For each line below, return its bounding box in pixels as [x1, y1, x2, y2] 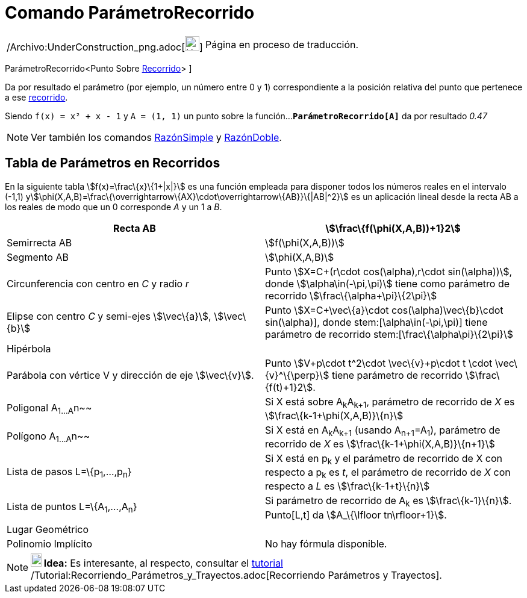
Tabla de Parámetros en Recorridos [5, 155, 220, 171]
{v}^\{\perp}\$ [265, 369, 329, 381]
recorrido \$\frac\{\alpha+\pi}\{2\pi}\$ [265, 289, 437, 302]
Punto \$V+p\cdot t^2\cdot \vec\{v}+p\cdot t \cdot [265, 357, 493, 369]
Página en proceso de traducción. [205, 38, 359, 51]
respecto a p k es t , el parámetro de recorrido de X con [265, 466, 511, 481]
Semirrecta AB [7, 236, 72, 249]
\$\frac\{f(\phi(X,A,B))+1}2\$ [325, 222, 461, 234]
